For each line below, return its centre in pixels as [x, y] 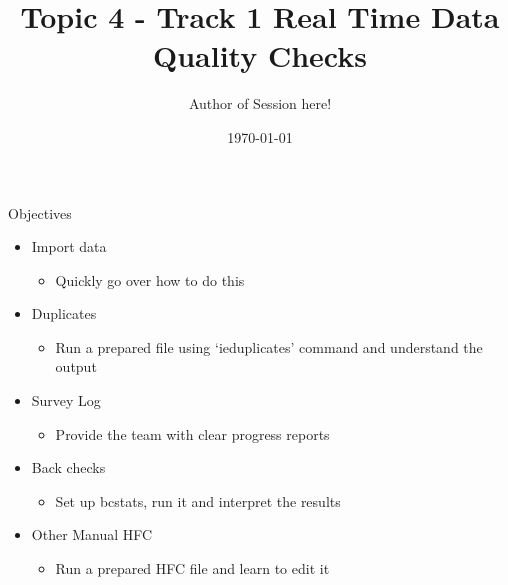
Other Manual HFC [92, 534]
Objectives [40, 212]
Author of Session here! [260, 103]
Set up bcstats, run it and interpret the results [198, 500]
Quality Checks [260, 55]
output [76, 366]
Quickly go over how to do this [150, 279]
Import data [69, 246]
